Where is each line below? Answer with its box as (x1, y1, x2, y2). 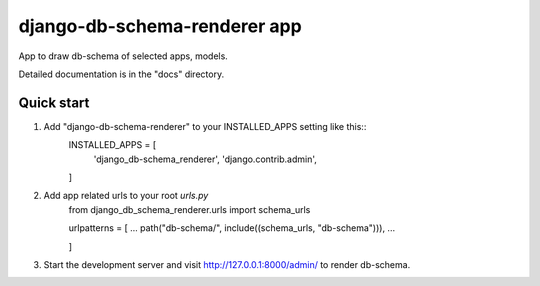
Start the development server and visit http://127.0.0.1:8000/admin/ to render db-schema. (43, 258, 411, 270)
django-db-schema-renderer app (18, 15, 302, 37)
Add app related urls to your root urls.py (43, 190, 209, 202)
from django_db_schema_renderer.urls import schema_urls (68, 203, 311, 215)
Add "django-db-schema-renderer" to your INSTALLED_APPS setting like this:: (43, 120, 367, 132)
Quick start (18, 94, 90, 111)
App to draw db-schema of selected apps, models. (18, 50, 229, 62)
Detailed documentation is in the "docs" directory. (18, 68, 225, 80)
